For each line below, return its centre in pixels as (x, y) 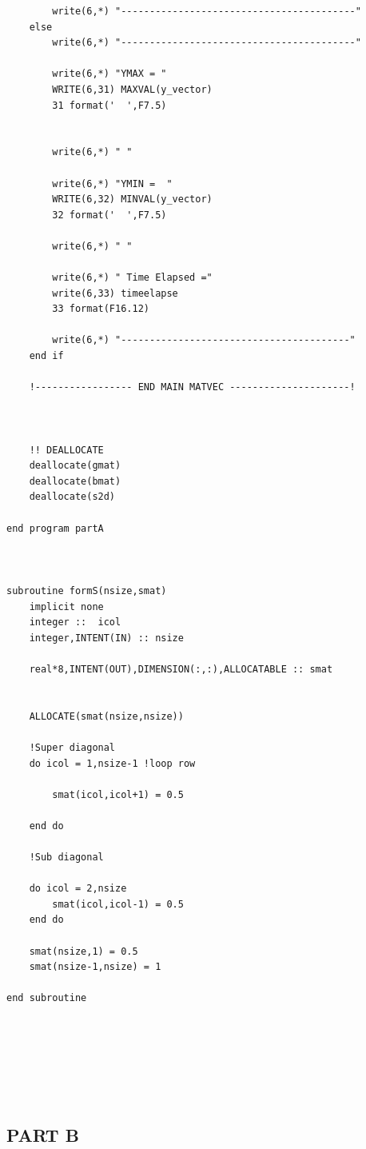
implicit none (66, 606)
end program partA (55, 528)
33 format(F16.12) (101, 309)
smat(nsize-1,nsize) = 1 (95, 967)
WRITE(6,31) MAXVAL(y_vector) (132, 89)
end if (46, 356)
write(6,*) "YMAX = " (109, 74)
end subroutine (47, 998)
